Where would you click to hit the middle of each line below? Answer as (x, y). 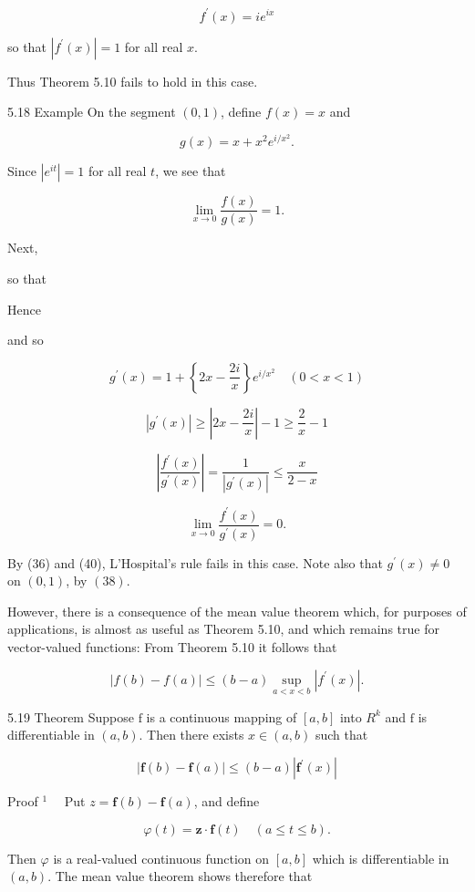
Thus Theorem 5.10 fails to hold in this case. (133, 81)
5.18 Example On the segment (92, 112)
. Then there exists (191, 735)
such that (341, 735)
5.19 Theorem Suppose (71, 716)
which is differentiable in (381, 858)
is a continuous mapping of (222, 716)
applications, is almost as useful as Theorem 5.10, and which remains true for (223, 629)
